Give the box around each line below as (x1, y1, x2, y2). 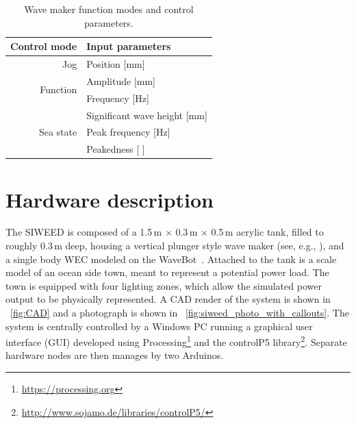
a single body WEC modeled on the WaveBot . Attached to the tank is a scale (5, 251, 337, 266)
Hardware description (5, 185, 214, 213)
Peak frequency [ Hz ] (86, 125, 170, 139)
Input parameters (86, 39, 171, 53)
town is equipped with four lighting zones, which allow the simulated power (5, 278, 322, 292)
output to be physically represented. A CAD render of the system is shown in (5, 292, 331, 306)
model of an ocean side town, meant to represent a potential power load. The (5, 265, 329, 279)
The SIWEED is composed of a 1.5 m (5, 225, 162, 239)
